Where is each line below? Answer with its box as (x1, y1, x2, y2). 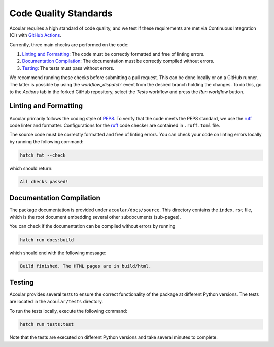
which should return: (9, 165, 53, 171)
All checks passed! (20, 179, 68, 184)
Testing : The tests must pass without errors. (22, 65, 114, 71)
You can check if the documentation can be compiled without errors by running (9, 223, 176, 229)
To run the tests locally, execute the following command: (9, 308, 128, 314)
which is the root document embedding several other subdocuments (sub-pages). (9, 214, 181, 220)
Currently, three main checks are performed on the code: (9, 42, 129, 48)
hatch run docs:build (20, 237, 74, 243)
